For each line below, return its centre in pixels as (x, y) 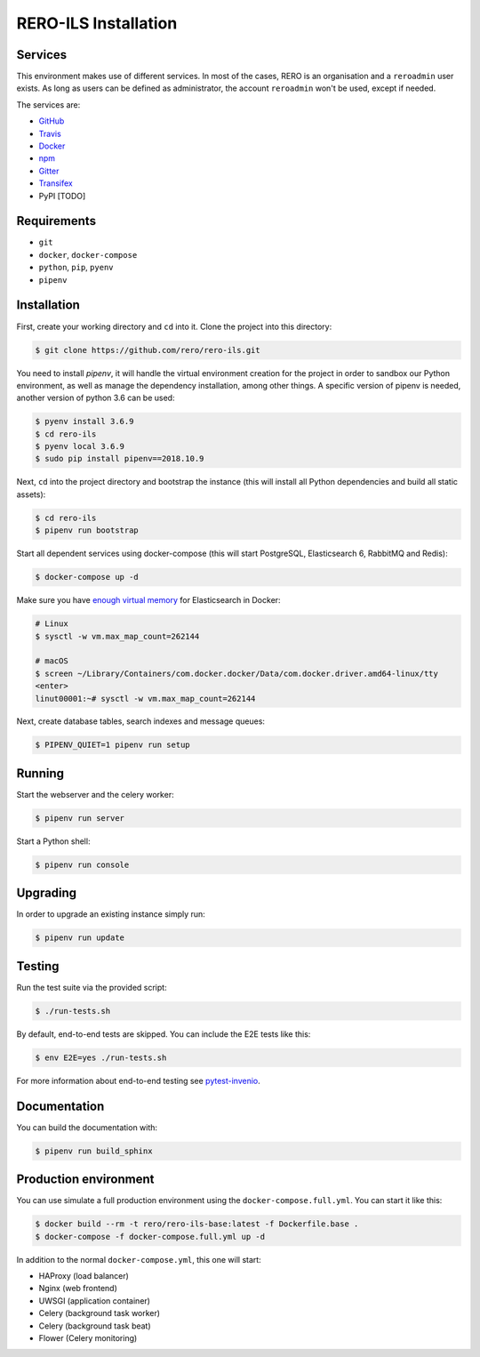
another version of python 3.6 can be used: (96, 398)
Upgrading (47, 893)
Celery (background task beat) (95, 1326)
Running (40, 773)
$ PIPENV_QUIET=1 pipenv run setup (112, 745)
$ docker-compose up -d (87, 577)
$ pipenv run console (82, 864)
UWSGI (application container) (95, 1301)
